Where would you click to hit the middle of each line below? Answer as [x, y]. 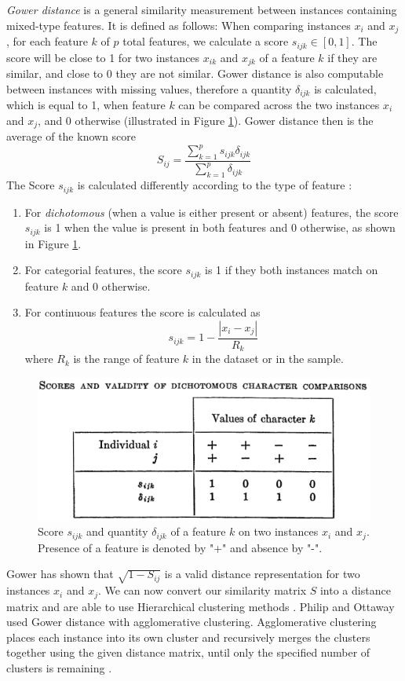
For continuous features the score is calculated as [142, 312]
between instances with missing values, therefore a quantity [149, 88]
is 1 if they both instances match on [292, 270]
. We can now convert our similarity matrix [202, 590]
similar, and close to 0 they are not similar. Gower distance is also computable [195, 73]
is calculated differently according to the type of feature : [215, 185]
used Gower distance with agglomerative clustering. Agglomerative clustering [192, 622]
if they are [352, 57]
